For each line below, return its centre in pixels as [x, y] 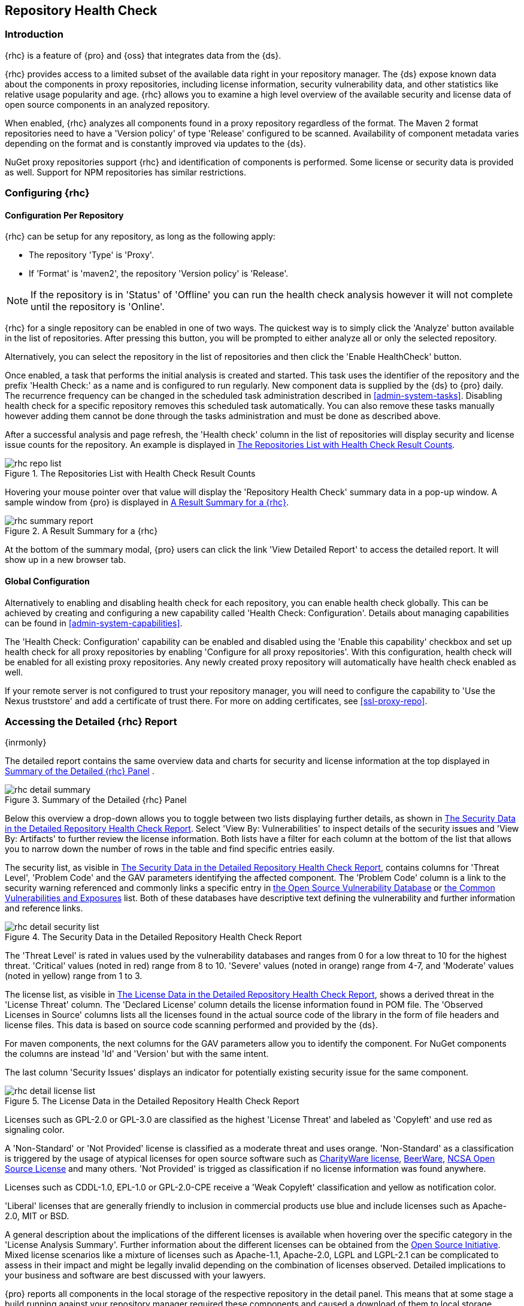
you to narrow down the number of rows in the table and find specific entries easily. [170, 849]
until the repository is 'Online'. [98, 307]
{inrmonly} [26, 743]
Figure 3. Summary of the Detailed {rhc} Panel [96, 800]
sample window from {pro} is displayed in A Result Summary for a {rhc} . [147, 502]
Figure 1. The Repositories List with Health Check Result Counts [130, 474]
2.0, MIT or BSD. [37, 1216]
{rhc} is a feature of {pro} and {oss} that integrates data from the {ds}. [143, 55]
